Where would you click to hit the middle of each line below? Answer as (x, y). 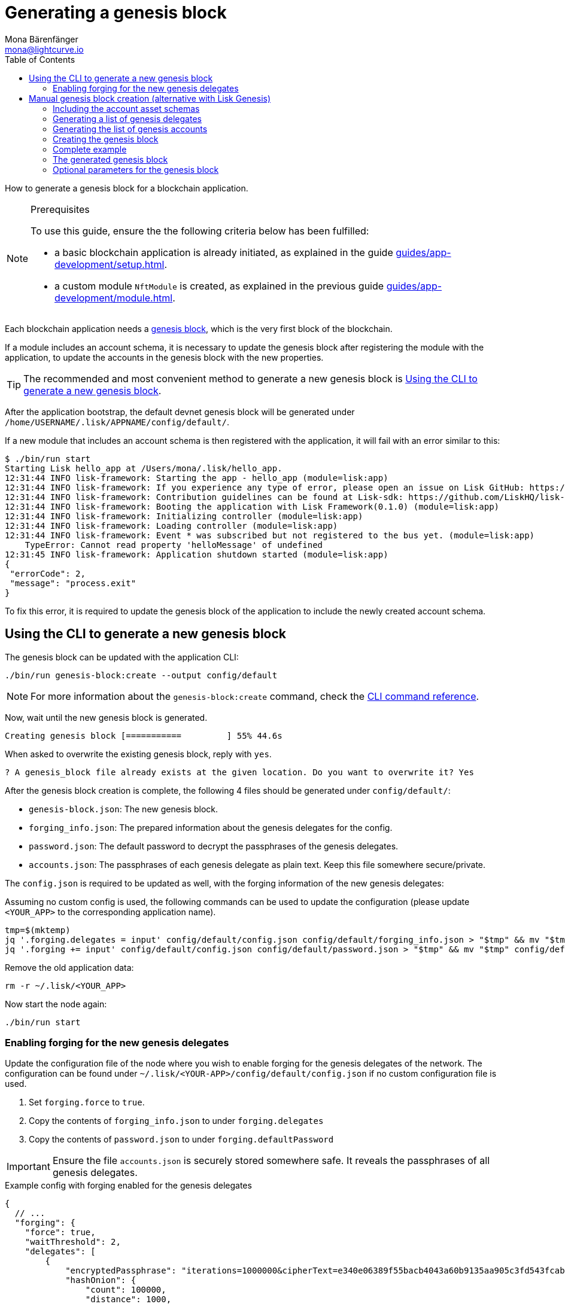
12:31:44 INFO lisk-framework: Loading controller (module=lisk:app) (171, 525)
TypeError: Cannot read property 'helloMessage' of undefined (174, 545)
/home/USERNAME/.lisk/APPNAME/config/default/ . (117, 422)
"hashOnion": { (101, 1280)
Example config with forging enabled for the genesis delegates (128, 1186)
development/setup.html (110, 264)
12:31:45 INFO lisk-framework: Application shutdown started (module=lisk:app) (197, 554)
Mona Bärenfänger (42, 39)
